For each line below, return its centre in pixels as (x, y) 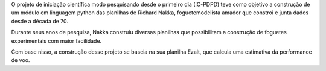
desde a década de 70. (40, 21)
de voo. (21, 60)
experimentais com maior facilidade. (56, 41)
